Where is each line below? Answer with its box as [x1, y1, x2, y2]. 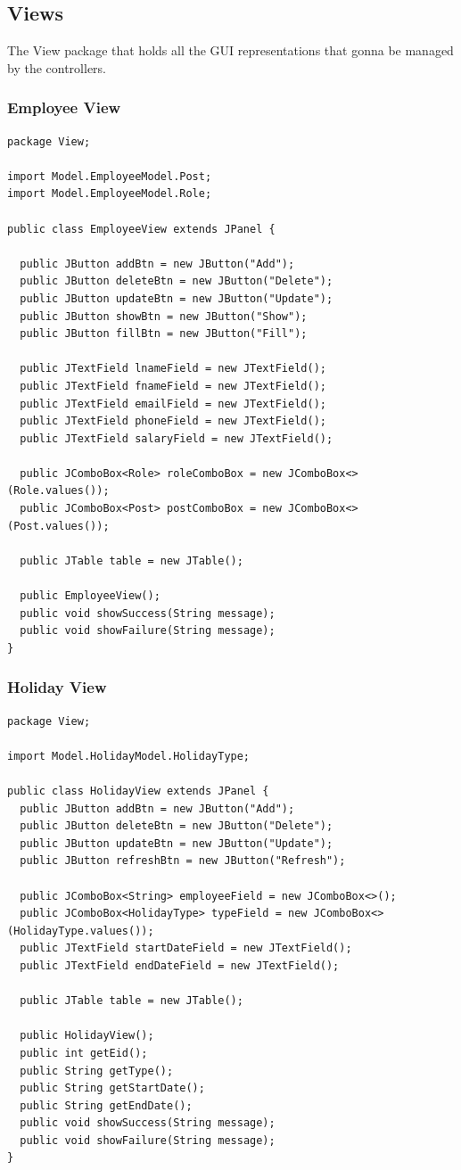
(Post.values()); [7, 519, 110, 532]
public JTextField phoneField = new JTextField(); [20, 415, 326, 428]
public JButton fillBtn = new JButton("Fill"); [20, 327, 308, 341]
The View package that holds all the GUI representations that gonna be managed [7, 41, 454, 60]
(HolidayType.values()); [7, 924, 154, 937]
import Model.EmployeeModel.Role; [7, 187, 212, 201]
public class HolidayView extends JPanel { [7, 785, 269, 798]
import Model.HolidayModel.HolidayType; [7, 749, 251, 762]
